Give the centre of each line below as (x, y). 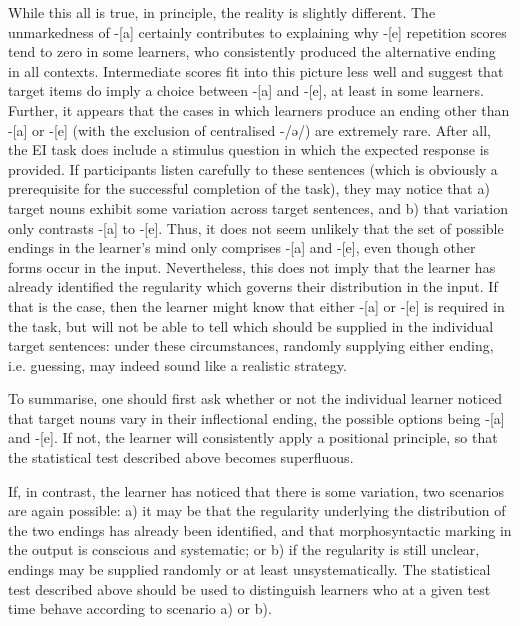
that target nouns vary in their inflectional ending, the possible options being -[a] (256, 417)
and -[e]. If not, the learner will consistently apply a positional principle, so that (253, 437)
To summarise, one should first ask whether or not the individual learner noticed (255, 398)
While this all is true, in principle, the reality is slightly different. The (222, 12)
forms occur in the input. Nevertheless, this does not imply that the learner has (252, 266)
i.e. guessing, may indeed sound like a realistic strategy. (177, 364)
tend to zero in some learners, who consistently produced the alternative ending (252, 51)
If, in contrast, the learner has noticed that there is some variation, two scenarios (256, 490)
